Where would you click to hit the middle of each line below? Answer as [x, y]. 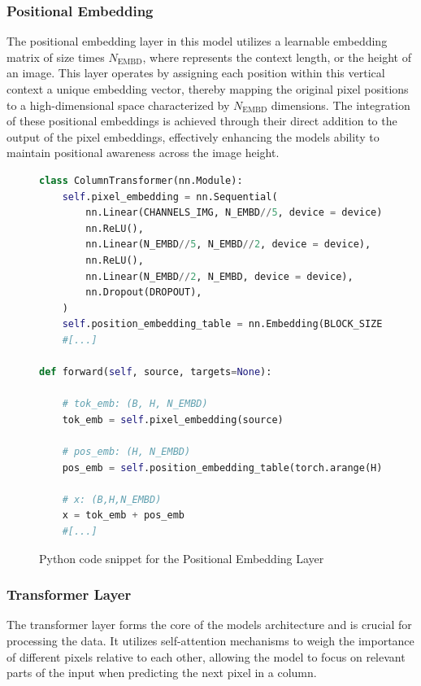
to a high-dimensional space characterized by [118, 105]
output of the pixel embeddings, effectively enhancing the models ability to [193, 136]
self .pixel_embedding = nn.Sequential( [170, 197]
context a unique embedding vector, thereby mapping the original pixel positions [208, 89]
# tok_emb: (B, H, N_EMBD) [135, 404]
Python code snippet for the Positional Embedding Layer [182, 558]
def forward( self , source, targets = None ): [156, 372]
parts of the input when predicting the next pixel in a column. [162, 673]
